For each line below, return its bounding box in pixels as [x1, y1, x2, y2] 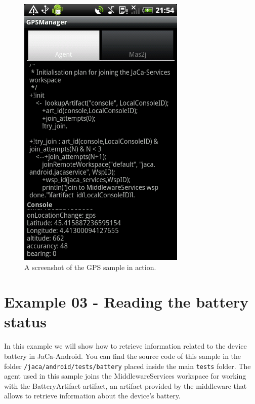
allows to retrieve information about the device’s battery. [4, 390, 181, 401]
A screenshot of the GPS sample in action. [24, 261, 156, 272]
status [4, 311, 47, 332]
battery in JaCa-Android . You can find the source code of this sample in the [4, 351, 241, 361]
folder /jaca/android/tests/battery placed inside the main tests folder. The [4, 360, 251, 371]
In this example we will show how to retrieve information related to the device [4, 341, 247, 351]
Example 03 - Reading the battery [4, 291, 248, 312]
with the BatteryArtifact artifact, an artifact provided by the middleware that [4, 380, 247, 391]
